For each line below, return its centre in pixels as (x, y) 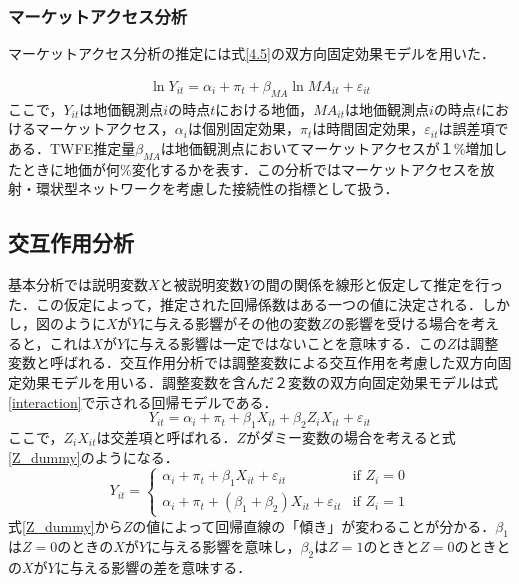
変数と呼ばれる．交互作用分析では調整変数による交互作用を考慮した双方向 (253, 362)
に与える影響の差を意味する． (153, 567)
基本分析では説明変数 (78, 284)
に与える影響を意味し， (223, 546)
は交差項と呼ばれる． (166, 436)
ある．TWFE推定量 (72, 147)
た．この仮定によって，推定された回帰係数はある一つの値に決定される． (245, 303)
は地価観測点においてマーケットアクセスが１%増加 (327, 147)
